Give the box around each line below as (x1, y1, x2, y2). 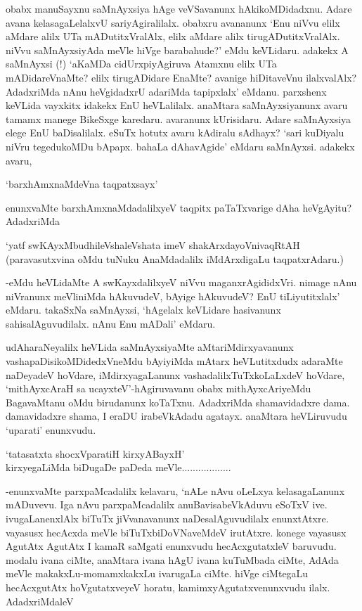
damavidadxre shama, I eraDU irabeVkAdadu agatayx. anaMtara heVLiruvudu (6, 409, 347, 423)
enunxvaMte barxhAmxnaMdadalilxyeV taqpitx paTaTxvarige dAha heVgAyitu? (6, 200, 352, 214)
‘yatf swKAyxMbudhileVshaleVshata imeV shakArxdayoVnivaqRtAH (6, 237, 300, 252)
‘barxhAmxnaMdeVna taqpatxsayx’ (6, 176, 158, 191)
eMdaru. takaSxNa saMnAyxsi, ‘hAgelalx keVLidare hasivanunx (6, 302, 281, 317)
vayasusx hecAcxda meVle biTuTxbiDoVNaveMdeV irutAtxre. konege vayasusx (6, 525, 347, 539)
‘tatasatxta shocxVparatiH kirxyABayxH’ (6, 446, 185, 461)
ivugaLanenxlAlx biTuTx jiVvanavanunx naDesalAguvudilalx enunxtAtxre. (6, 511, 329, 525)
